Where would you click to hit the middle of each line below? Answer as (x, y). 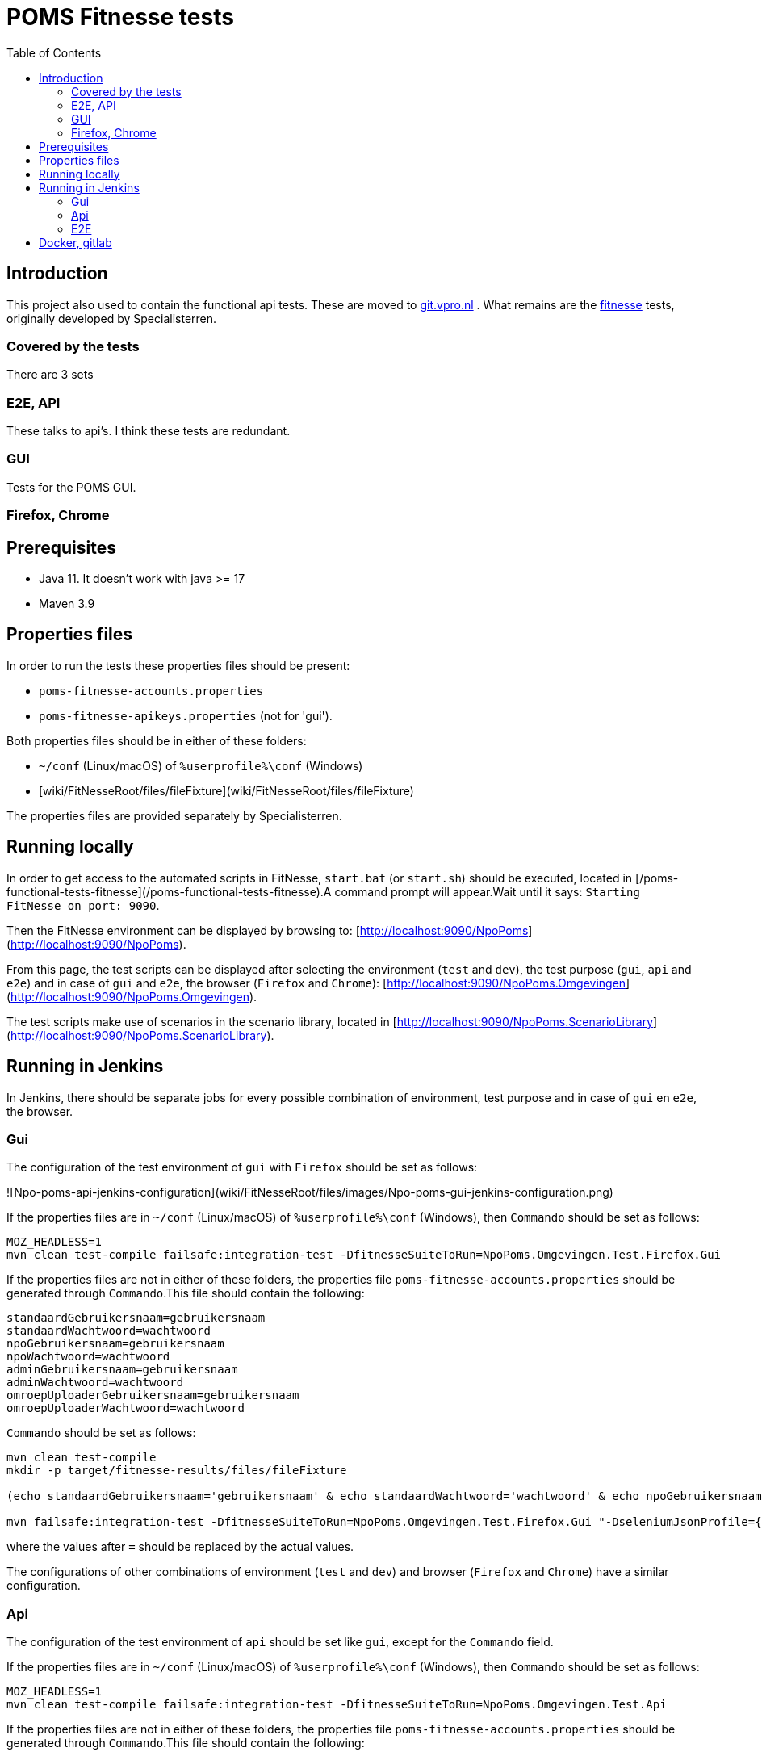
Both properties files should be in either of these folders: (157, 740)
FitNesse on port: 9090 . (83, 905)
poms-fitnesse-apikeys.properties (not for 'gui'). (186, 715)
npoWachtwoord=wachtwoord (88, 1357)
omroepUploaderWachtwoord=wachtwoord (126, 1408)
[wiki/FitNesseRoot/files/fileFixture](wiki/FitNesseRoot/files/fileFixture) (226, 790)
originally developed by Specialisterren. (112, 318)
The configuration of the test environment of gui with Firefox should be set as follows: (242, 1167)
